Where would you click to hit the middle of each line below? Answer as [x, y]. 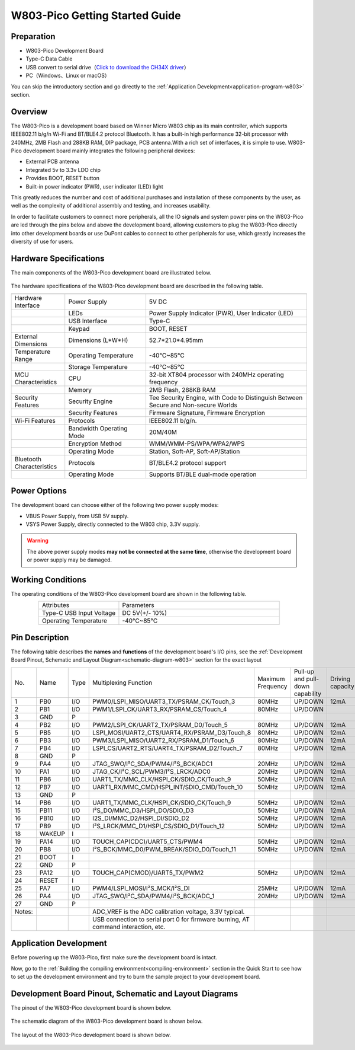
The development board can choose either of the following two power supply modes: [115, 505]
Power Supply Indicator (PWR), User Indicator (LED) [221, 313]
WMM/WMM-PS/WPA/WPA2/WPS [197, 443]
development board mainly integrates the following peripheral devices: [109, 151]
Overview [29, 112]
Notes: [24, 911]
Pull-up [304, 671]
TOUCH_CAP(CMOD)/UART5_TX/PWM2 [148, 873]
